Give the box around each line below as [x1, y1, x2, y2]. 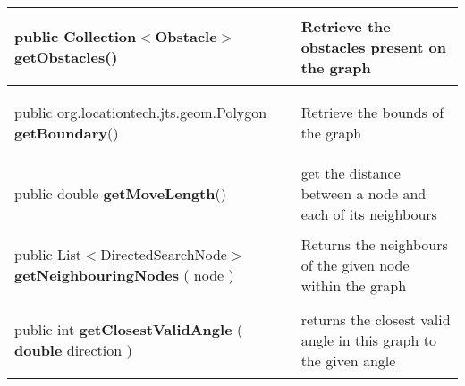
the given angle [300, 349, 396, 371]
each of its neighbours [300, 204, 437, 224]
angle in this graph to [300, 329, 436, 350]
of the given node [300, 254, 410, 275]
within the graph [300, 274, 407, 296]
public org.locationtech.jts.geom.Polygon [14, 102, 267, 122]
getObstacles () [14, 46, 118, 67]
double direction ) [14, 340, 132, 360]
